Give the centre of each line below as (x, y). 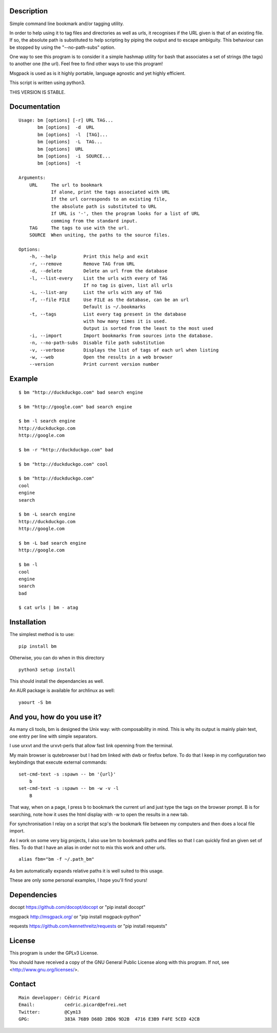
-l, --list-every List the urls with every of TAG (98, 278)
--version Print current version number (94, 364)
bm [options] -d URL (66, 127)
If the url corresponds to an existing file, (109, 199)
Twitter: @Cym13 (50, 1012)
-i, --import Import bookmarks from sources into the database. (121, 335)
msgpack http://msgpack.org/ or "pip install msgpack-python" (75, 917)
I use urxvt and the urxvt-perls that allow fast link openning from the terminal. (91, 746)
